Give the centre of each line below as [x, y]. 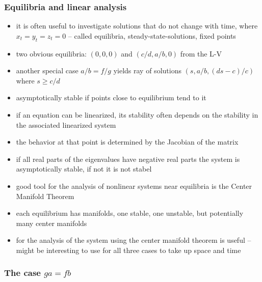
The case [22, 273]
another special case [47, 70]
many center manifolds [51, 223]
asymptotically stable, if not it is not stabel [84, 169]
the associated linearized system [66, 124]
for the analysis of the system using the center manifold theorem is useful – [134, 240]
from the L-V [201, 53]
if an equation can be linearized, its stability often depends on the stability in [137, 114]
